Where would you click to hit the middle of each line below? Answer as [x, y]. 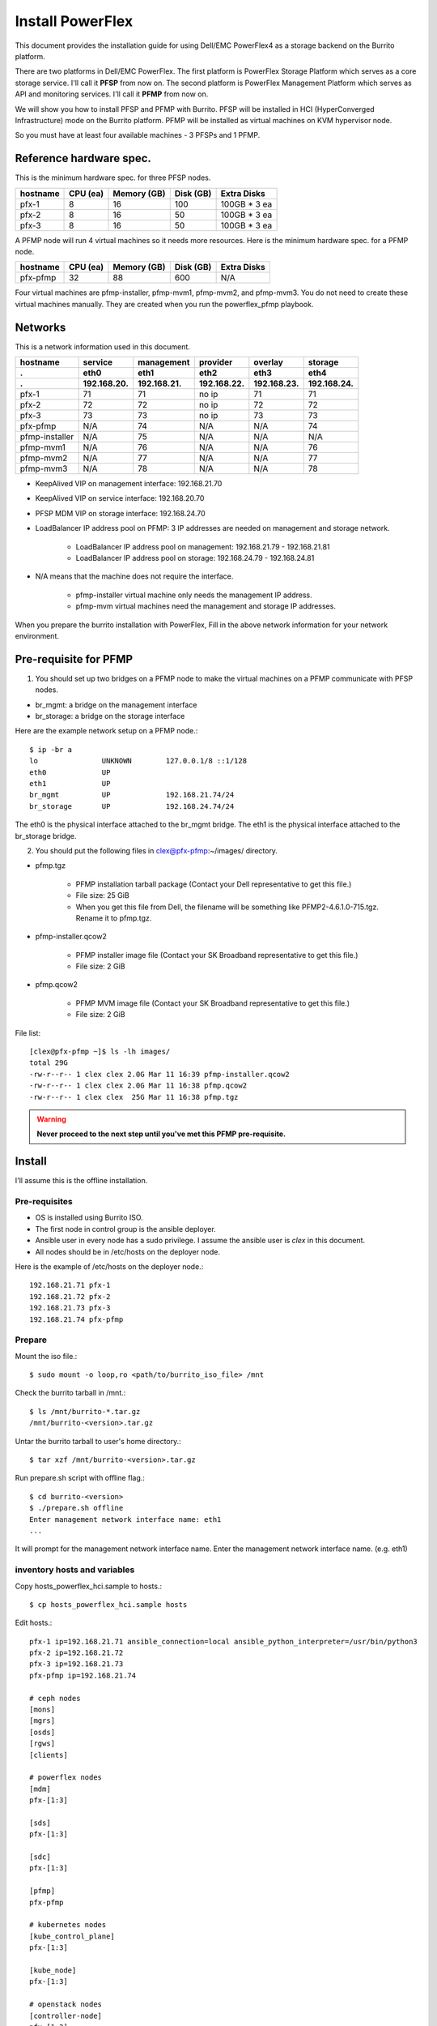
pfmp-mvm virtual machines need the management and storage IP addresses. [206, 606]
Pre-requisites [44, 1202]
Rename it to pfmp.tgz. [114, 918]
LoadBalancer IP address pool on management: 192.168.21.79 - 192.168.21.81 [203, 546]
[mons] [42, 1710]
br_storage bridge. [46, 836]
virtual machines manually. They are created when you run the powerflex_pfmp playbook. [164, 304]
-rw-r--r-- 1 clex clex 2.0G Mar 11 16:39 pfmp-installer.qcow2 [160, 1074]
